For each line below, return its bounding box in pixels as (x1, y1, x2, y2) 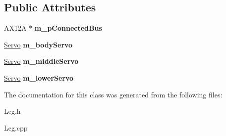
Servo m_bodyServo (4, 39, 73, 49)
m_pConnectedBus (34, 23, 102, 33)
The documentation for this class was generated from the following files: (4, 89, 223, 99)
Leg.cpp (4, 122, 28, 133)
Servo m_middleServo (4, 56, 79, 66)
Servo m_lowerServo (4, 72, 74, 83)
